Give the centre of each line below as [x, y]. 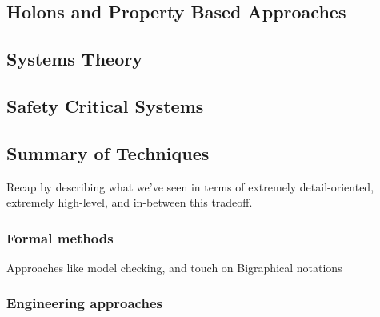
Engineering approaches [84, 303]
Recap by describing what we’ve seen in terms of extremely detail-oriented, [190, 186]
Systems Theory [74, 59]
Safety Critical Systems [105, 105]
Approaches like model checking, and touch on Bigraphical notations [174, 267]
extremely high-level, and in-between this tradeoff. [130, 202]
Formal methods [60, 237]
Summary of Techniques [108, 152]
